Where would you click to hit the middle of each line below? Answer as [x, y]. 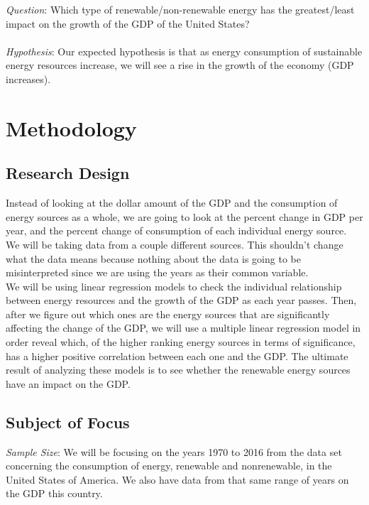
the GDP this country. [54, 493]
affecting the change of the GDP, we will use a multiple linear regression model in [183, 328]
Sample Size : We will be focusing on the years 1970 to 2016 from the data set [174, 451]
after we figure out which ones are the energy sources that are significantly [168, 314]
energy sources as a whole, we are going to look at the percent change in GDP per [184, 216]
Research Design [68, 173]
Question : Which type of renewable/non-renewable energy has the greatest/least [180, 9]
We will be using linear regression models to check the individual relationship [174, 286]
